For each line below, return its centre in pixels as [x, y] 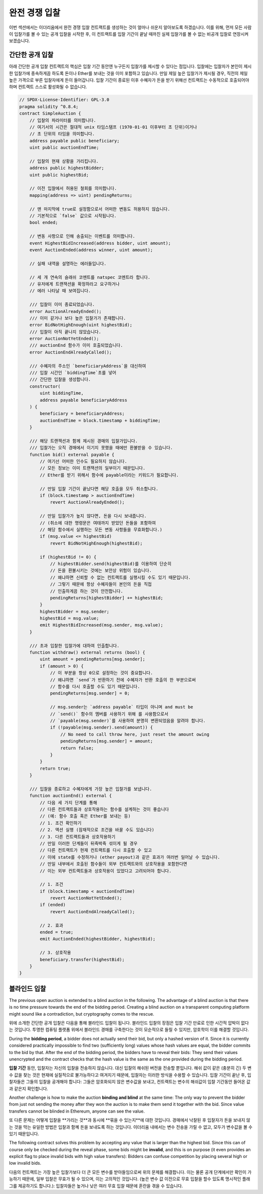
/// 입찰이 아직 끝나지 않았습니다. [66, 332]
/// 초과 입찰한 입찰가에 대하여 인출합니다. [75, 646]
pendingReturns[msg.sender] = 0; [90, 693]
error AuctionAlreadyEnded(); [66, 311]
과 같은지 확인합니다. [28, 1088]
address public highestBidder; [67, 168]
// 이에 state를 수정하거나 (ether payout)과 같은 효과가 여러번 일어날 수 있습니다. [130, 857]
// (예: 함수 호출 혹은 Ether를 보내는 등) [85, 816]
